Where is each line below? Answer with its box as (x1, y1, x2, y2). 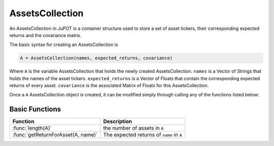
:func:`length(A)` (12, 125, 52, 132)
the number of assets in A (103, 125, 164, 132)
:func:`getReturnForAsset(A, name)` (12, 131, 98, 138)
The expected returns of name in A (103, 131, 182, 138)
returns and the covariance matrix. (9, 32, 82, 38)
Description (103, 118, 132, 125)
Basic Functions (9, 105, 61, 114)
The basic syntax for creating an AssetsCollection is (9, 42, 119, 48)
